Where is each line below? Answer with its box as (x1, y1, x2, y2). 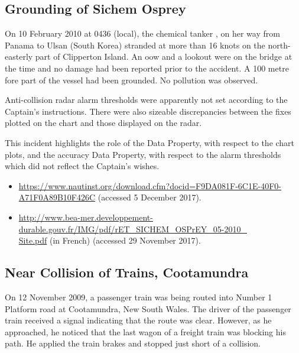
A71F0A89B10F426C (18, 191, 96, 203)
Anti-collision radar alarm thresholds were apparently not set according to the (5, 93, 288, 106)
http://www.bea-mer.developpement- (18, 210, 153, 223)
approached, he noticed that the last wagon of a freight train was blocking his (5, 325, 286, 338)
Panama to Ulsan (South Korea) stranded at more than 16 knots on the (5, 38, 265, 51)
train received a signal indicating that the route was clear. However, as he (5, 314, 272, 326)
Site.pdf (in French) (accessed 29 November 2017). (18, 234, 201, 247)
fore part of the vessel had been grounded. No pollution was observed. (5, 73, 258, 86)
